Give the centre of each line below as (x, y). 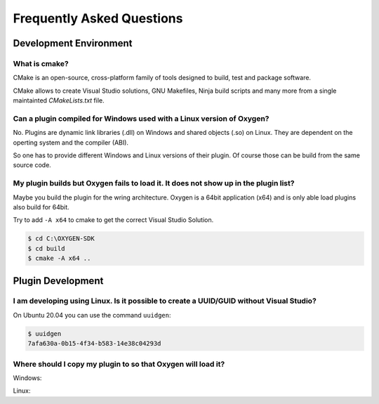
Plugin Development (58, 281)
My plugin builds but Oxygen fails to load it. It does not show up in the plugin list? (154, 183)
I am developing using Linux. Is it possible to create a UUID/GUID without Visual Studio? (165, 301)
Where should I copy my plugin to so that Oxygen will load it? (119, 364)
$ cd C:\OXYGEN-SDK (61, 239)
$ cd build (46, 248)
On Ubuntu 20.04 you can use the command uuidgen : (92, 315)
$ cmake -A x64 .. (59, 259)
